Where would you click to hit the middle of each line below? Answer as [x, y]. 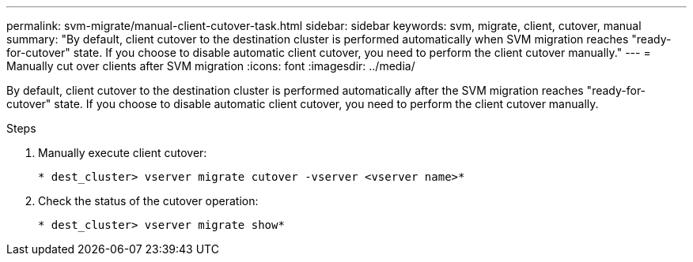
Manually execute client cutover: [123, 153]
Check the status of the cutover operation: [148, 201]
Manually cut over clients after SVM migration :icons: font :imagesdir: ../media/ [211, 66]
